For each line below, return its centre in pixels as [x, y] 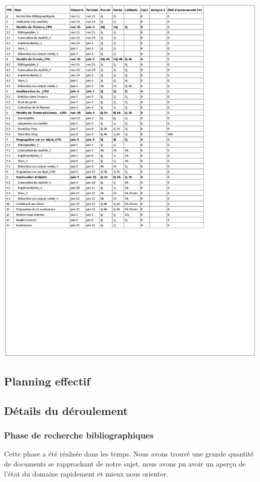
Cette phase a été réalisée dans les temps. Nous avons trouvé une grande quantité [129, 454]
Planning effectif [47, 381]
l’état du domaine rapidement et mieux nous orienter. [86, 473]
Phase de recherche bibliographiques [79, 435]
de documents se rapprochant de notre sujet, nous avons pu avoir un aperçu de [125, 464]
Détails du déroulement [66, 410]
